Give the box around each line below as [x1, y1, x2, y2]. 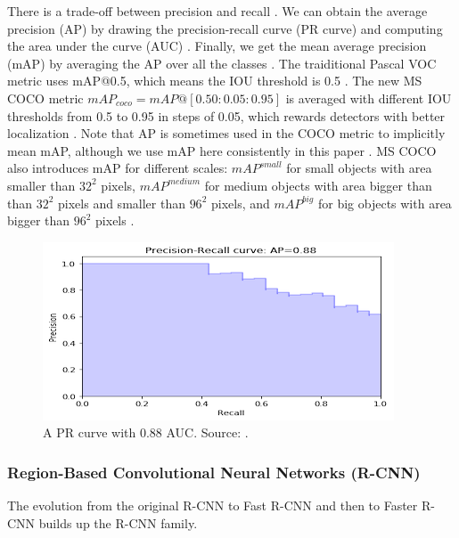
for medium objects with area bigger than [204, 175, 432, 194]
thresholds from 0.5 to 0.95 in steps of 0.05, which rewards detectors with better [7, 106, 446, 125]
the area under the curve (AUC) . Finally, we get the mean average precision [7, 37, 427, 55]
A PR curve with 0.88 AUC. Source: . [43, 423, 249, 442]
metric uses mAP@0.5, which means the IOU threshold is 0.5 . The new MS [7, 71, 422, 90]
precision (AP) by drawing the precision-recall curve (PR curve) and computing [7, 19, 443, 37]
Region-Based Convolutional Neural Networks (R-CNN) [7, 461, 421, 483]
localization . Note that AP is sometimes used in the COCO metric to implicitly [7, 124, 446, 143]
